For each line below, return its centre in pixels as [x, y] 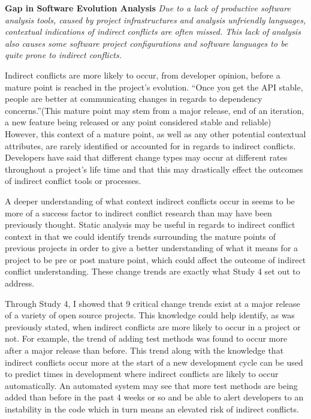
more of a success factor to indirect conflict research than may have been [138, 212]
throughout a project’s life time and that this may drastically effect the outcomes [154, 169]
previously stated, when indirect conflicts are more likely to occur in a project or [153, 326]
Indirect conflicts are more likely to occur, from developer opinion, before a [143, 75]
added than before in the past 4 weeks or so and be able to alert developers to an [154, 397]
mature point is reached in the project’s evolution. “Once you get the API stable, [154, 87]
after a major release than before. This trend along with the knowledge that [144, 350]
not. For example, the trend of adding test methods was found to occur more [146, 338]
